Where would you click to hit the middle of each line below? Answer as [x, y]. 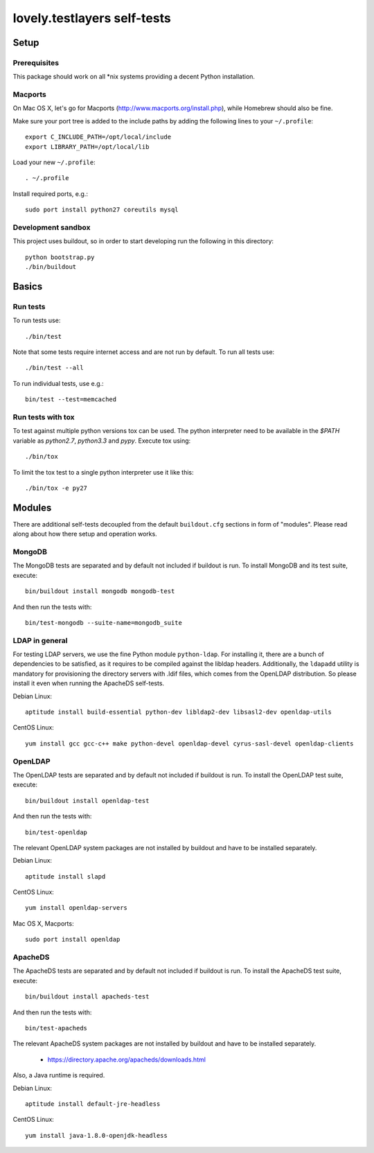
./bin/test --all [54, 368]
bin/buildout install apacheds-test [87, 997]
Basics [28, 287]
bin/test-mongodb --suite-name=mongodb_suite [104, 623]
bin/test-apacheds [56, 1028]
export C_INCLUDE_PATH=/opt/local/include [98, 137]
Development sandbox [52, 227]
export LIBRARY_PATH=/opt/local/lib [87, 147]
